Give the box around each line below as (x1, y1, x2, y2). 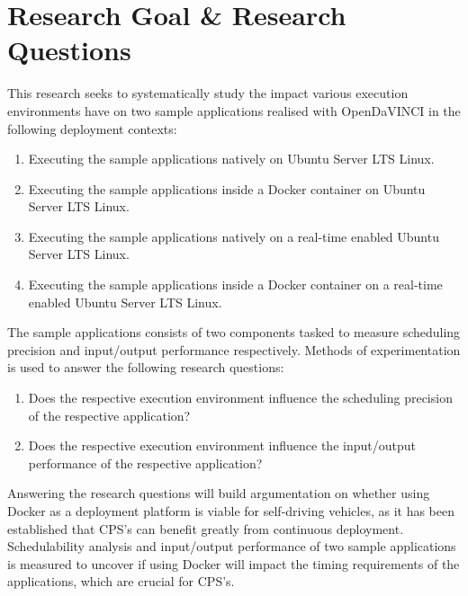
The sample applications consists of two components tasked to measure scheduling (7, 323, 461, 342)
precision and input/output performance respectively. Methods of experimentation (7, 340, 461, 359)
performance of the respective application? (28, 453, 263, 472)
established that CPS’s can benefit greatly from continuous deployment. (7, 519, 404, 538)
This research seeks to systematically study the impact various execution (7, 84, 409, 102)
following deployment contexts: (7, 119, 177, 138)
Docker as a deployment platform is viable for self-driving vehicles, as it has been (7, 502, 455, 520)
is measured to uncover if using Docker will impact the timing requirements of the (7, 554, 460, 573)
